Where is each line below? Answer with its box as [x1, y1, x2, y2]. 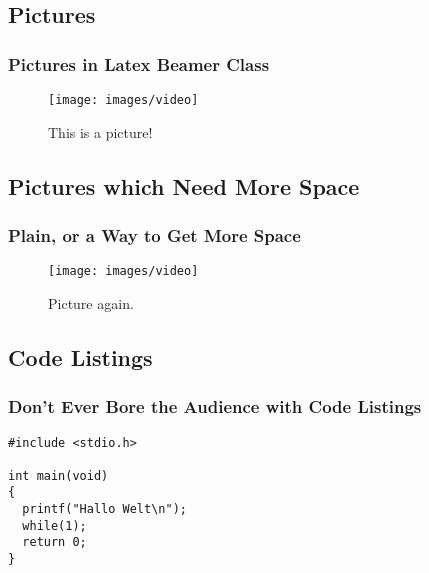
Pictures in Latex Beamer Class [8, 51, 270, 76]
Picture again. [48, 292, 134, 313]
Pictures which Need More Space [8, 170, 360, 201]
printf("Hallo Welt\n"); [22, 502, 187, 517]
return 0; [22, 535, 87, 550]
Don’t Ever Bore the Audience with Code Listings [8, 394, 422, 419]
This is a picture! [48, 121, 153, 142]
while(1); [22, 518, 87, 533]
